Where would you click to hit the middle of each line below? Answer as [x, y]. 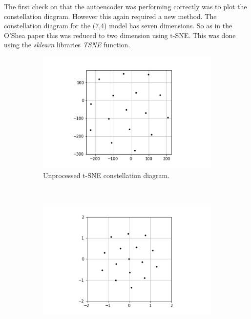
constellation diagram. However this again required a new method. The [110, 16]
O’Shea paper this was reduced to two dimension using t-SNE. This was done [120, 35]
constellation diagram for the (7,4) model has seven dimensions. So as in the [118, 26]
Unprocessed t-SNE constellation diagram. [106, 175]
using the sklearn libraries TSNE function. [67, 45]
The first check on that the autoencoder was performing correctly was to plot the [125, 6]
